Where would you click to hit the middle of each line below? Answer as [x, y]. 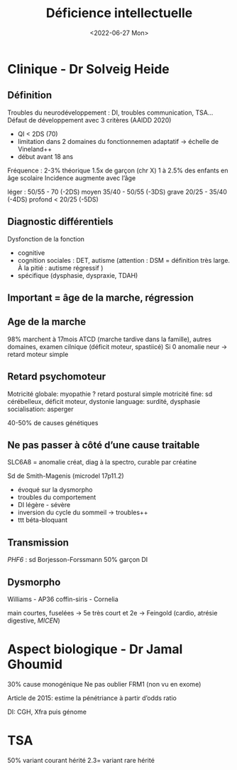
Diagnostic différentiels [60, 222]
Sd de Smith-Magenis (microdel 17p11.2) [66, 476]
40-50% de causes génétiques [53, 422]
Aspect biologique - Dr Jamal [95, 649]
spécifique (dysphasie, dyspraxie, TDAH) [78, 275]
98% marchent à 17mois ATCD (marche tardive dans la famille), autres [109, 339]
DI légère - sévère [44, 505]
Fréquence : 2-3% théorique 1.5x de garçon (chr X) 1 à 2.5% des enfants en [118, 170]
